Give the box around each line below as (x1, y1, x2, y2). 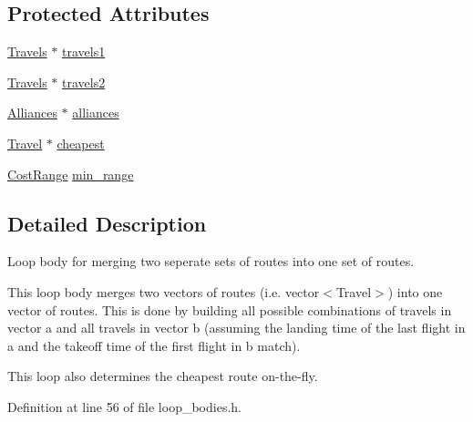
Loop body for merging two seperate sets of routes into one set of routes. (7, 252, 415, 271)
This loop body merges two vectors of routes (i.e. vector (7, 282, 320, 301)
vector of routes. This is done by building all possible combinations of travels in (7, 300, 452, 319)
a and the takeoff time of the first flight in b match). (7, 335, 301, 355)
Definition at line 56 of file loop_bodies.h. (7, 396, 242, 416)
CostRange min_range (7, 164, 134, 183)
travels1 (62, 42, 106, 61)
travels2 (62, 72, 106, 91)
